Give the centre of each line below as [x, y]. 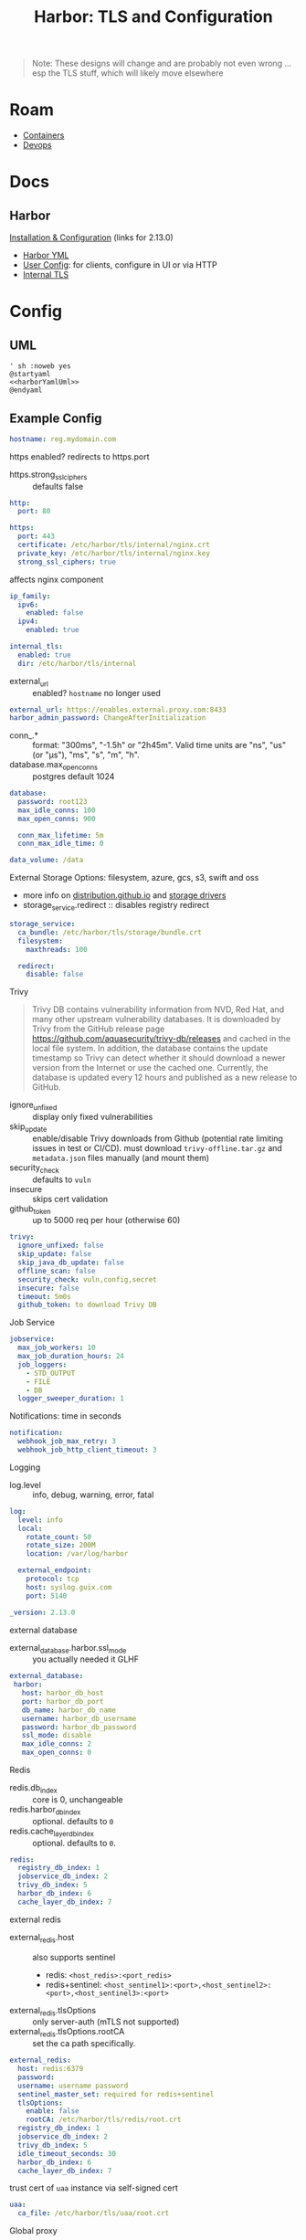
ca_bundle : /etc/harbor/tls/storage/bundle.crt [110, 932]
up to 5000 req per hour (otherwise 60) [106, 1220]
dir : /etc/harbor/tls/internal [77, 663]
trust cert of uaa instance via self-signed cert [94, 2188]
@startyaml [30, 375]
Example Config [56, 418]
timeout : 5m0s [44, 1296]
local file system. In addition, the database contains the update [150, 1049]
